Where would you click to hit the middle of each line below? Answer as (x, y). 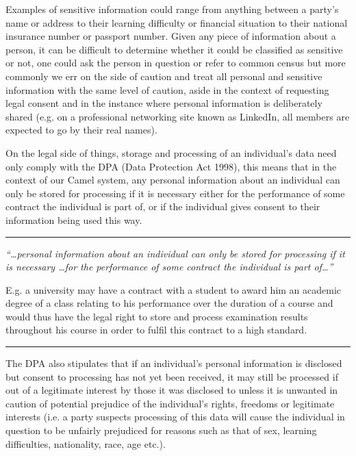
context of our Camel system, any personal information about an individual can (173, 180)
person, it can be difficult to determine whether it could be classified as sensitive (174, 49)
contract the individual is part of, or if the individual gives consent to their (163, 206)
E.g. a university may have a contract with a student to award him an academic (174, 289)
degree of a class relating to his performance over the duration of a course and (169, 303)
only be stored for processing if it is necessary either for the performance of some (175, 193)
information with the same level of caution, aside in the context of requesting (167, 89)
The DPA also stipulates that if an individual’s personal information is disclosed (174, 363)
